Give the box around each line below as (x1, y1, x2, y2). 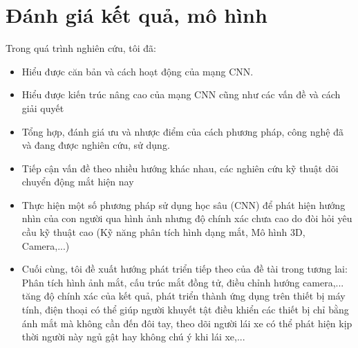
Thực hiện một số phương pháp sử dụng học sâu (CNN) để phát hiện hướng (21, 197, 346, 212)
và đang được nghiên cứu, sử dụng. (21, 138, 170, 152)
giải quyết (21, 100, 64, 115)
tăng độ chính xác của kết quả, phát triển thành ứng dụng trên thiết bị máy (21, 289, 346, 303)
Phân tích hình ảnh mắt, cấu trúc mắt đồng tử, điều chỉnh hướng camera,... (21, 275, 344, 289)
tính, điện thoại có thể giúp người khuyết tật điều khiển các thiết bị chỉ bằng (21, 302, 349, 317)
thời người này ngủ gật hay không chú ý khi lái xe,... (21, 329, 245, 344)
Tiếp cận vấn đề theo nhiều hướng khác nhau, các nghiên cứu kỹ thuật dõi (21, 161, 339, 175)
